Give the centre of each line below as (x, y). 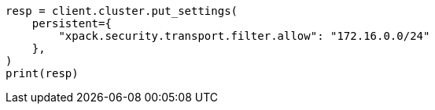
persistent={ (72, 23)
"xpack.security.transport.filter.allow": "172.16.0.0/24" (244, 36)
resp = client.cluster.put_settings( (122, 11)
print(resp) (42, 73)
